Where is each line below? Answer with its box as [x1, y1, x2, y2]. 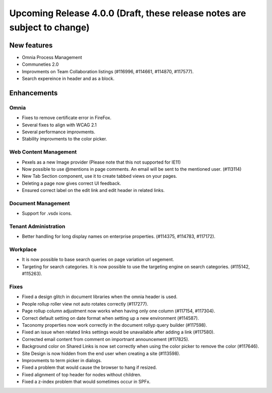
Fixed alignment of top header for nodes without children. [22, 371, 142, 377]
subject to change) [9, 22, 90, 33]
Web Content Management [9, 149, 77, 156]
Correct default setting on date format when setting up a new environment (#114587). [22, 315, 199, 321]
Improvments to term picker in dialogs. [22, 357, 102, 363]
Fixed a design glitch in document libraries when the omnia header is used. [22, 293, 178, 300]
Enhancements [9, 88, 58, 97]
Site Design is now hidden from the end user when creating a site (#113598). [22, 350, 181, 356]
